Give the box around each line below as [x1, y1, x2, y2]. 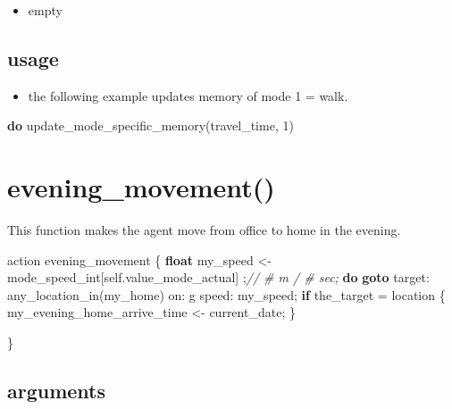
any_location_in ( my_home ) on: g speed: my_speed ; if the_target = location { [7, 285, 446, 304]
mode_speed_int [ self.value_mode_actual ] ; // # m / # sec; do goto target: [7, 268, 430, 287]
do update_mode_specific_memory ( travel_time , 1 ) [7, 116, 294, 135]
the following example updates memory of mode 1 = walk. [28, 86, 348, 104]
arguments [7, 377, 106, 405]
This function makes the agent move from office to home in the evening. [7, 221, 401, 239]
